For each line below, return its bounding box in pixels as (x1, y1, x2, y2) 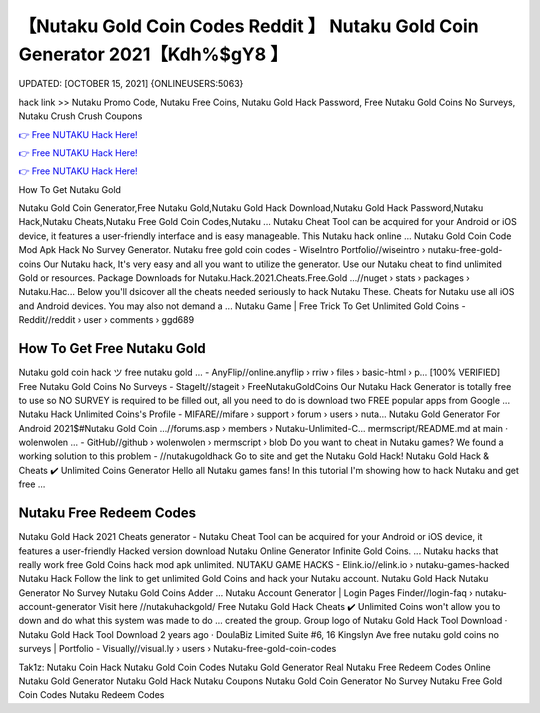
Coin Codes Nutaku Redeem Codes (18, 689, 165, 701)
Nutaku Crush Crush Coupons (18, 110, 143, 122)
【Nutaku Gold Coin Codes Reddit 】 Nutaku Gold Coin (18, 15, 479, 37)
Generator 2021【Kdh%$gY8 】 (18, 43, 289, 65)
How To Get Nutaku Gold (18, 183, 122, 195)
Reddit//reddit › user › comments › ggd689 (18, 314, 195, 326)
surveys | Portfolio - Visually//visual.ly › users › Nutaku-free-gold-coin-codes (18, 643, 337, 655)
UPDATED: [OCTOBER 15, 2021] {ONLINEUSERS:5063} (18, 78, 244, 90)
